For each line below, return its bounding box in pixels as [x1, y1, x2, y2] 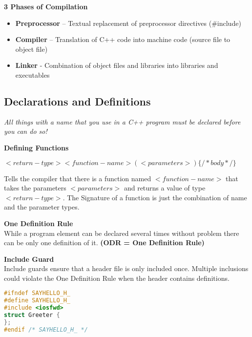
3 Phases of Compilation [4, 1, 88, 11]
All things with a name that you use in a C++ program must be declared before [4, 116, 241, 126]
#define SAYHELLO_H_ [4, 297, 71, 304]
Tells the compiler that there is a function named [4, 173, 151, 183]
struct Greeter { [4, 312, 60, 319]
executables [15, 69, 50, 80]
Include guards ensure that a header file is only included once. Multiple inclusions [4, 263, 249, 274]
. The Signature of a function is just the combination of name [63, 192, 247, 202]
